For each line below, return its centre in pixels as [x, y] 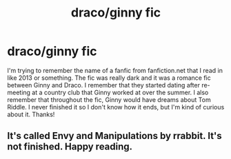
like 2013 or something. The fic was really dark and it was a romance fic [109, 78]
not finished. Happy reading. [70, 147]
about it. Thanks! [31, 114]
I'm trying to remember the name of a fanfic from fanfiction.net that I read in [115, 70]
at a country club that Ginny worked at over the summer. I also [120, 92]
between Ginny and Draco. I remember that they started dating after [103, 85]
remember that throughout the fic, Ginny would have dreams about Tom [109, 99]
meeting [19, 92]
